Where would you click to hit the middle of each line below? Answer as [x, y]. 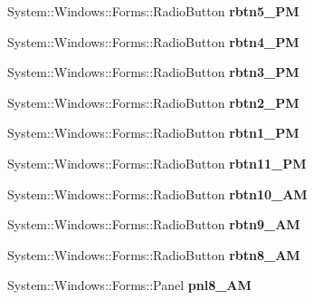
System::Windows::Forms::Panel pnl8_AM [129, 285]
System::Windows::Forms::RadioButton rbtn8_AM [154, 254]
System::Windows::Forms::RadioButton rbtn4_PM [153, 41]
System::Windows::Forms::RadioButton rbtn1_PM [153, 133]
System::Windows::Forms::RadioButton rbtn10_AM [157, 194]
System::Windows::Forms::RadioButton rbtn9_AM [154, 224]
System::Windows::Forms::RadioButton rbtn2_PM [153, 102]
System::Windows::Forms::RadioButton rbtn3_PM [153, 72]
